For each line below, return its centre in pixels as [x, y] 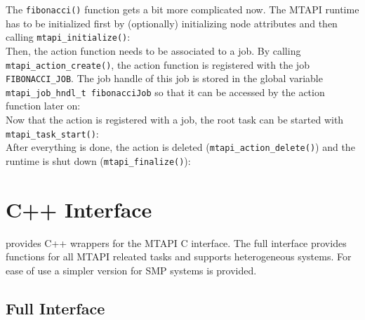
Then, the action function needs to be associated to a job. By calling [153, 50]
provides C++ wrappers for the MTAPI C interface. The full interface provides [176, 242]
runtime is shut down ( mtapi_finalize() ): [98, 160]
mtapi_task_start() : [52, 133]
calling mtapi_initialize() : [68, 37]
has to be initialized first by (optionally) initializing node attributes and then [172, 23]
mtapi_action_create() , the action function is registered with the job [158, 64]
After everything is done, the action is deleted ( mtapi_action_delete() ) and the [180, 147]
